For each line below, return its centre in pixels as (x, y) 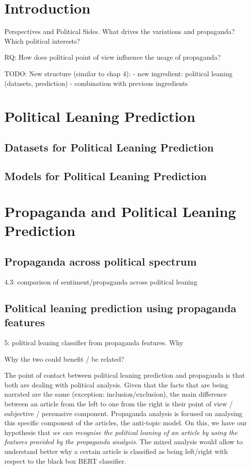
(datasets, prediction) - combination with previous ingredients (96, 83)
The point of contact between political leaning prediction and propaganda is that (125, 375)
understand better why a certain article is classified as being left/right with (116, 451)
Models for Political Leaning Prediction (106, 176)
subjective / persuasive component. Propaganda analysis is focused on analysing (124, 413)
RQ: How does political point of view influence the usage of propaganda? (113, 57)
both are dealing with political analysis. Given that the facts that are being (117, 384)
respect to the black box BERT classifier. (65, 461)
